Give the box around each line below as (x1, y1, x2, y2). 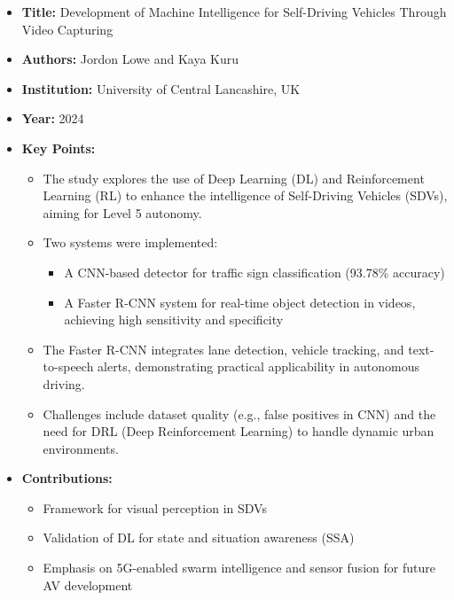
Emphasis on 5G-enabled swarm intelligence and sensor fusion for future (43, 558, 435, 577)
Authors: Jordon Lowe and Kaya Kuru (21, 50, 239, 68)
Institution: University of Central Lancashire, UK (21, 79, 301, 97)
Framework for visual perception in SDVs (43, 498, 267, 517)
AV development (43, 575, 133, 594)
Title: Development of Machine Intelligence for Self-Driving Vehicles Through (21, 3, 447, 20)
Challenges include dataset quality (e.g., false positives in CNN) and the (43, 404, 436, 423)
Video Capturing (21, 19, 113, 38)
